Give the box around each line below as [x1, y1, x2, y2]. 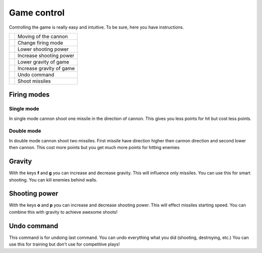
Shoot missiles [17, 78, 51, 84]
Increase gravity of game [17, 65, 75, 71]
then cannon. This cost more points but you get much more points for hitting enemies [9, 145, 180, 151]
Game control [9, 7, 65, 18]
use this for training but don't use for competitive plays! [9, 241, 120, 247]
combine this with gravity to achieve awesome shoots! [9, 209, 118, 215]
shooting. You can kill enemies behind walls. [9, 177, 98, 183]
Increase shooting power [17, 52, 75, 59]
